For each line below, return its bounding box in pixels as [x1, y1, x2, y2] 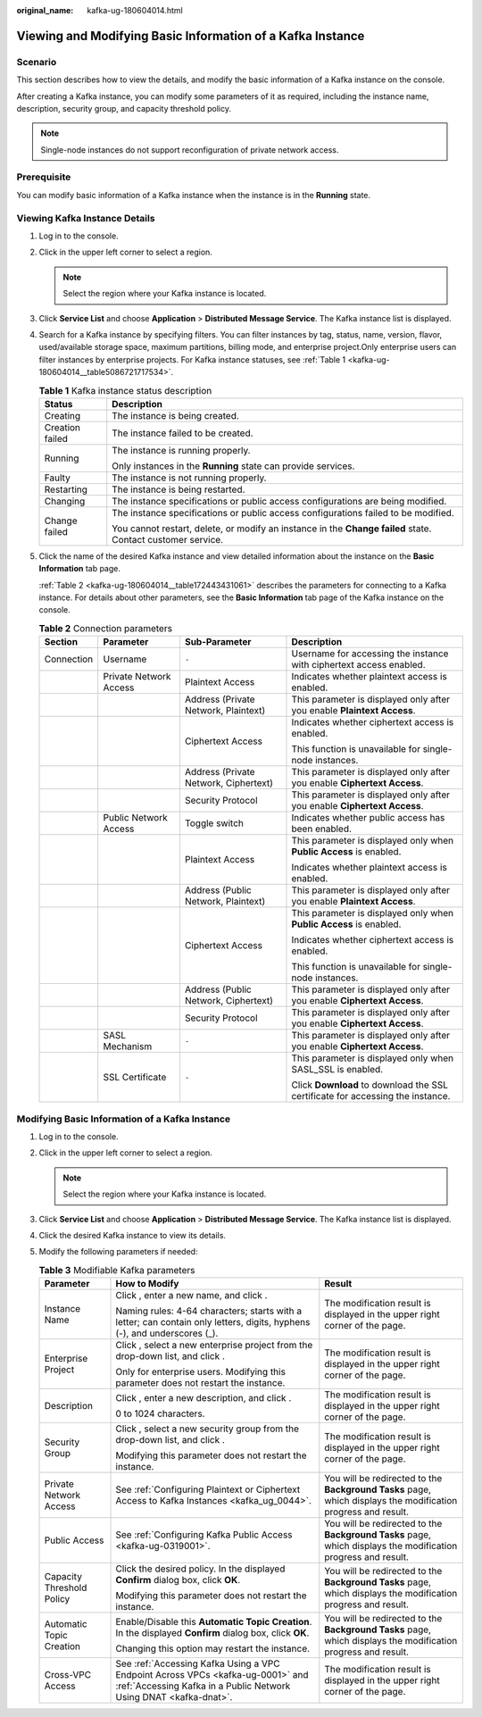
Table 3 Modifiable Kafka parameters [38, 1263, 195, 1276]
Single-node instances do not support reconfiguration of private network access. [40, 144, 339, 155]
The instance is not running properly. [112, 471, 267, 484]
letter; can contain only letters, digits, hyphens [115, 1316, 311, 1329]
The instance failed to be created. [112, 427, 253, 439]
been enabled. [291, 822, 353, 835]
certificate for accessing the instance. [291, 1090, 451, 1103]
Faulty [44, 471, 71, 484]
